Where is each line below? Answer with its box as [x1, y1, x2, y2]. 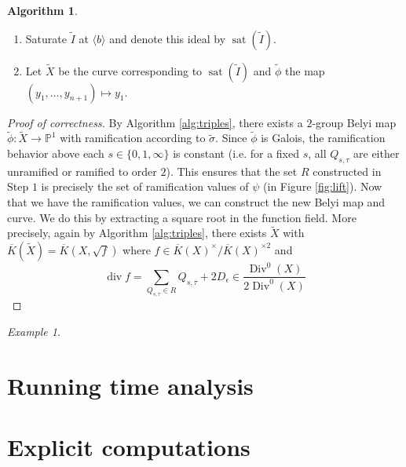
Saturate [25, 30, 67, 46]
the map [285, 62, 325, 78]
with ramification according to [60, 130, 206, 146]
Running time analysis [7, 369, 254, 401]
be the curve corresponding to [58, 62, 203, 78]
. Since [215, 130, 247, 146]
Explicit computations [7, 430, 251, 462]
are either [353, 145, 400, 161]
